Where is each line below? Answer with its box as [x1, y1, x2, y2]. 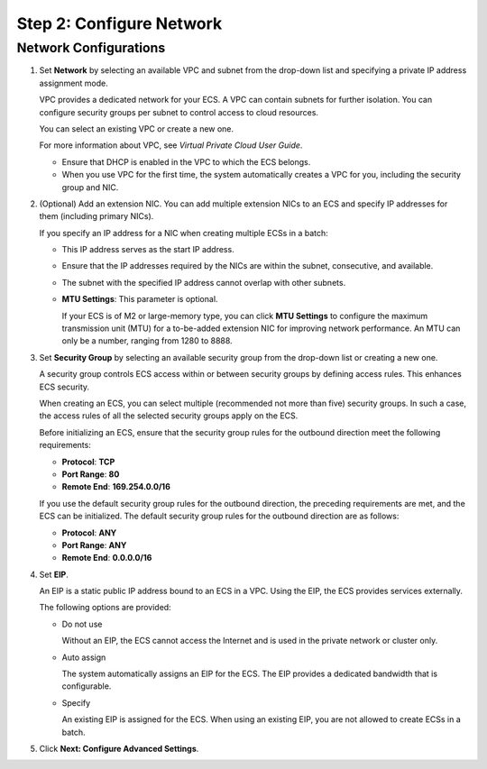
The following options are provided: [39, 602, 171, 613]
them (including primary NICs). [39, 211, 154, 222]
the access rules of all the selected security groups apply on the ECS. [39, 410, 299, 421]
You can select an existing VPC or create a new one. [39, 123, 234, 134]
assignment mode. [39, 78, 108, 88]
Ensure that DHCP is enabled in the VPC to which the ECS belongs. [61, 156, 311, 167]
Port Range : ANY [61, 539, 127, 550]
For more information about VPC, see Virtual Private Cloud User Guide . [39, 140, 303, 151]
